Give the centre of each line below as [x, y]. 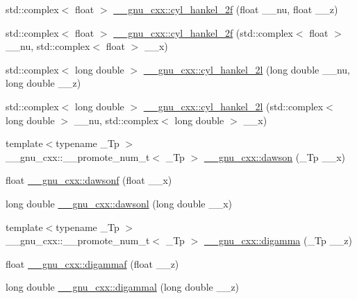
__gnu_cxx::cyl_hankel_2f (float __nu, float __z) [226, 9]
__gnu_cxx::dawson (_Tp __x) [274, 156]
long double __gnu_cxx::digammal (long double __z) [123, 287]
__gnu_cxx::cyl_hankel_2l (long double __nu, [247, 69]
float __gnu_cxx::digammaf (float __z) [92, 263]
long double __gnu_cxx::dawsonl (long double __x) [119, 203]
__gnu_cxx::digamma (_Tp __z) [278, 240]
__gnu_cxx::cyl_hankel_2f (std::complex [203, 32]
